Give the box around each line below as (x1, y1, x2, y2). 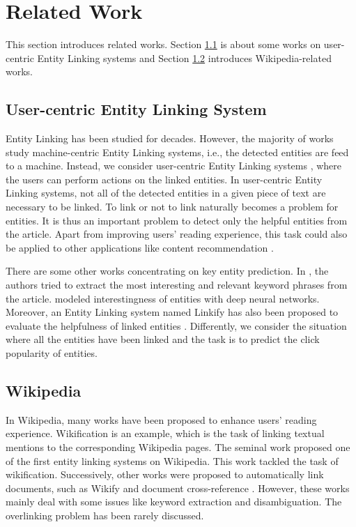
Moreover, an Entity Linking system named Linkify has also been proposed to (6, 305, 339, 319)
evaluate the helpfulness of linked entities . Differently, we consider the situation (6, 318, 347, 333)
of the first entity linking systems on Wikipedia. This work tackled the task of (6, 453, 339, 468)
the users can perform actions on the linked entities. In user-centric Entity (6, 171, 323, 186)
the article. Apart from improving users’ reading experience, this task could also (6, 227, 348, 241)
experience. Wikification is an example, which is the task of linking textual (6, 426, 325, 441)
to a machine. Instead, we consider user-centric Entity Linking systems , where (6, 158, 342, 173)
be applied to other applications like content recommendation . (6, 240, 274, 254)
